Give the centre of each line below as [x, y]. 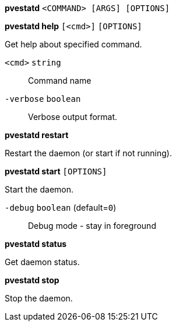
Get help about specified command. [73, 44]
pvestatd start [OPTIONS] [56, 171]
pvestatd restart [37, 135]
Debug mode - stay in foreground [92, 226]
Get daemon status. [42, 262]
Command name [60, 80]
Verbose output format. [73, 117]
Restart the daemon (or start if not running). [88, 153]
